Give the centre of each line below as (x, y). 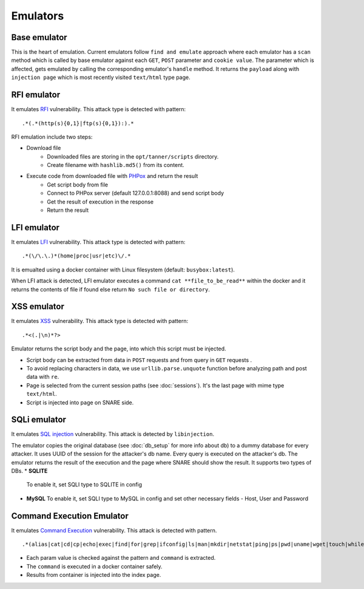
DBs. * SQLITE (29, 471)
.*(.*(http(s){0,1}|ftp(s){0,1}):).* (78, 123)
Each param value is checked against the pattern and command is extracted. (121, 558)
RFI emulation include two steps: (52, 137)
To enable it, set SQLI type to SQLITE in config (84, 485)
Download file (44, 148)
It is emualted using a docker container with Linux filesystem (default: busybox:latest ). (123, 270)
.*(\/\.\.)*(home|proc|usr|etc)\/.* (76, 256)
